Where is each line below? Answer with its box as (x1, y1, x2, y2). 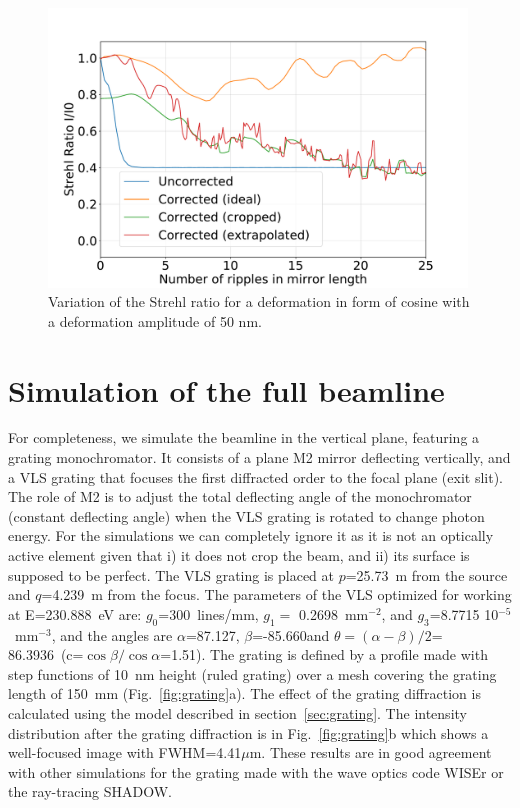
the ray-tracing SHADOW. (8, 781, 173, 802)
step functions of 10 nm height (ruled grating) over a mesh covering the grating (8, 663, 497, 684)
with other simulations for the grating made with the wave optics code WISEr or (8, 761, 504, 782)
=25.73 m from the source (345, 564, 508, 585)
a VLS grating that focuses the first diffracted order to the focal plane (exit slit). (8, 466, 503, 487)
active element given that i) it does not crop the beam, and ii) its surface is (8, 545, 470, 566)
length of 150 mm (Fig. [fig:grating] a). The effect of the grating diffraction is (8, 683, 481, 704)
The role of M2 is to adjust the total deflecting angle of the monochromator (8, 486, 472, 507)
